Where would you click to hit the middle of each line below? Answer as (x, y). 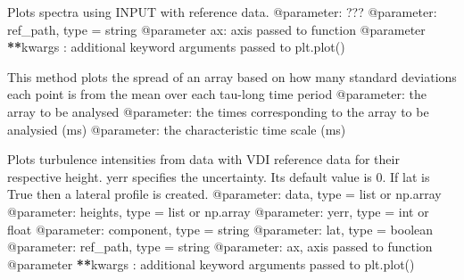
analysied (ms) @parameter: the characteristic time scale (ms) (177, 129)
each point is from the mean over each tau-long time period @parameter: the (217, 94)
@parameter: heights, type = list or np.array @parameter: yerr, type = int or (218, 211)
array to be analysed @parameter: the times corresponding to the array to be (218, 111)
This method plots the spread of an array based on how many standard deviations (232, 76)
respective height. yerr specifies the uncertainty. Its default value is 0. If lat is (219, 176)
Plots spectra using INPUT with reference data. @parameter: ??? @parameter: (222, 12)
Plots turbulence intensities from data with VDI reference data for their (203, 159)
